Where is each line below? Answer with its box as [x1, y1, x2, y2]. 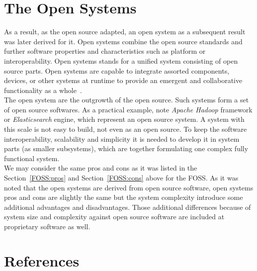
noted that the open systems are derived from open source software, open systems [4, 182, 254, 192]
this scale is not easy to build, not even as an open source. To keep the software [4, 124, 247, 134]
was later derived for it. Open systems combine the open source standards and [4, 36, 243, 46]
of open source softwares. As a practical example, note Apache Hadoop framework [4, 104, 253, 114]
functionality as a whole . [4, 85, 82, 95]
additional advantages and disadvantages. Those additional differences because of [4, 201, 251, 212]
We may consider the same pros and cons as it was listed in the [4, 163, 197, 173]
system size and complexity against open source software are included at [4, 211, 225, 222]
